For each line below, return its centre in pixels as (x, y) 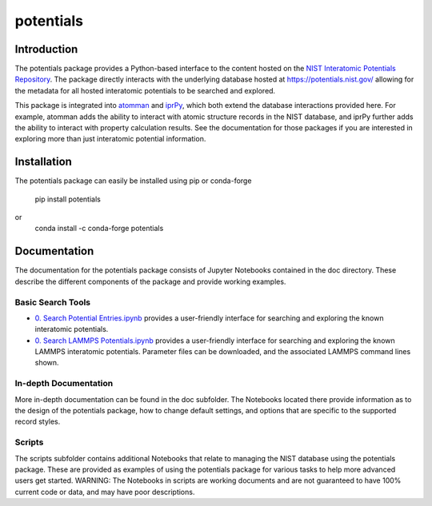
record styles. (38, 422)
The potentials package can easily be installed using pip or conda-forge (133, 181)
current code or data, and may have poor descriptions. (105, 492)
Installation (43, 162)
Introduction (46, 49)
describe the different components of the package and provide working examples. (150, 281)
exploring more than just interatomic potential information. (110, 139)
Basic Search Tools (53, 302)
